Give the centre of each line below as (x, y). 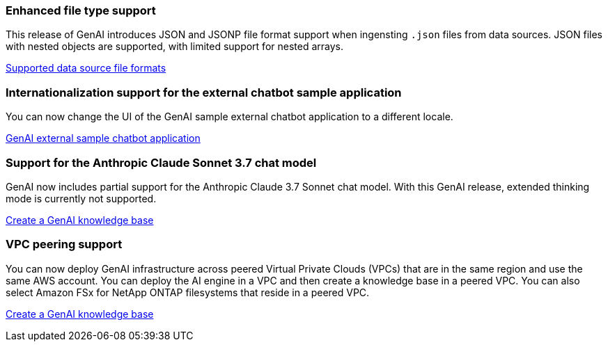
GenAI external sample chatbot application (103, 138)
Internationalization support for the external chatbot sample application (204, 92)
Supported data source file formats (86, 68)
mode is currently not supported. (81, 198)
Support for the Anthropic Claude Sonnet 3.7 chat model (161, 162)
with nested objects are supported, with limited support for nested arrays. (175, 47)
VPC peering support (64, 244)
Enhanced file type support (81, 10)
